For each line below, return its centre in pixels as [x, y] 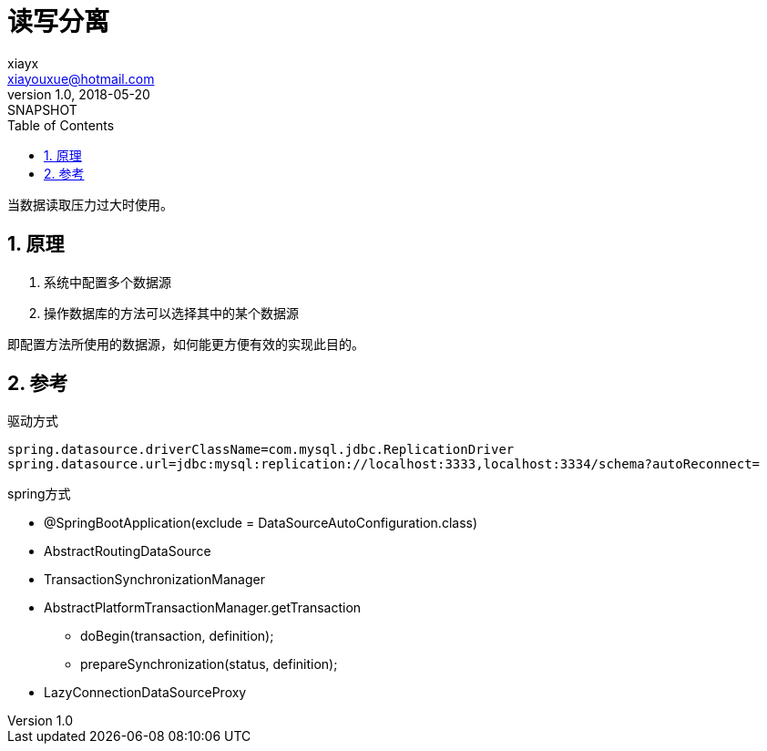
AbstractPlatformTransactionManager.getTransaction [203, 608]
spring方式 [39, 494]
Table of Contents [61, 125]
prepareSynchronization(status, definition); [209, 664]
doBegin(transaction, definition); [177, 636]
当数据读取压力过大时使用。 [90, 204]
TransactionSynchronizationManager [154, 580]
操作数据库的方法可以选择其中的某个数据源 [171, 313]
